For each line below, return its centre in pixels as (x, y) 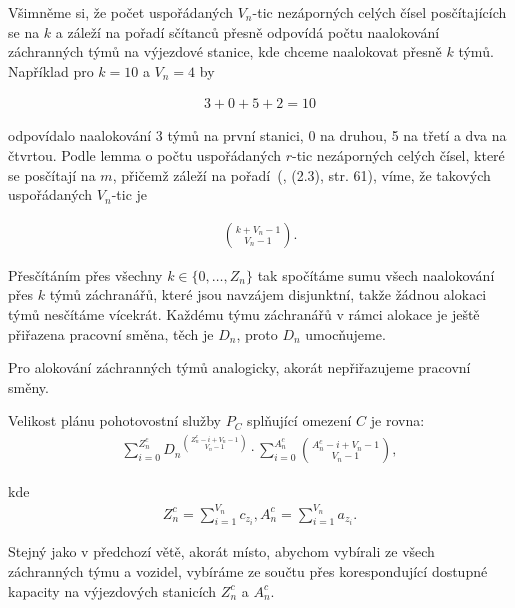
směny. (28, 386)
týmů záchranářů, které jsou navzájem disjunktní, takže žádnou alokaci (268, 294)
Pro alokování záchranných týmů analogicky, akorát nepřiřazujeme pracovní (239, 367)
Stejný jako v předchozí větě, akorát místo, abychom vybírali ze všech (221, 551)
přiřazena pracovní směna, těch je (111, 333)
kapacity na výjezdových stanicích (112, 590)
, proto (257, 333)
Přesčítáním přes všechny (85, 274)
